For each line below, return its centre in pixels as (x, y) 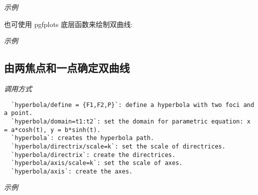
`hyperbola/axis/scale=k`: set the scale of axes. (97, 163)
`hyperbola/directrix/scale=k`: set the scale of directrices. (118, 146)
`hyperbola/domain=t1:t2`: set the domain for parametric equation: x (131, 121)
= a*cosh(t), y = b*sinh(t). (52, 130)
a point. (18, 113)
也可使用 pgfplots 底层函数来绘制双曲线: (68, 24)
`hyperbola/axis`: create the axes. (72, 171)
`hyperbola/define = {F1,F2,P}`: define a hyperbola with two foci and (133, 105)
